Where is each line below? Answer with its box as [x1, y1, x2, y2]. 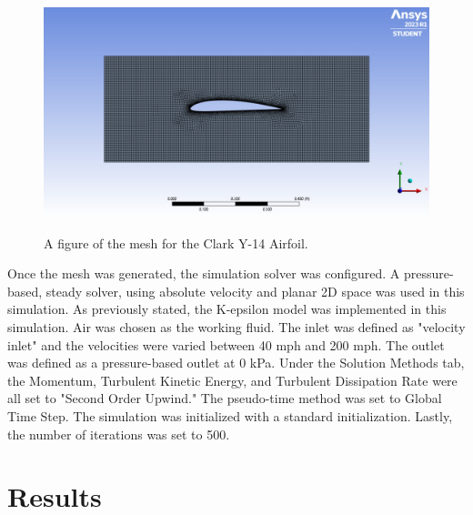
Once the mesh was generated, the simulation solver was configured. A [7, 264, 400, 283]
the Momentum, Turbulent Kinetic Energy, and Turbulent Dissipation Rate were [7, 370, 458, 389]
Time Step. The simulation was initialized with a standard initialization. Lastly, [7, 406, 453, 425]
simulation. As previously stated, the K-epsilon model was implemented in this [7, 299, 447, 318]
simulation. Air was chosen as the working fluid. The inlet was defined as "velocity [7, 318, 466, 337]
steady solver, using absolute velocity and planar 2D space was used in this [45, 281, 465, 300]
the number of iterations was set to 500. [7, 424, 230, 443]
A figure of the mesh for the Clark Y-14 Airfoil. [44, 233, 308, 252]
